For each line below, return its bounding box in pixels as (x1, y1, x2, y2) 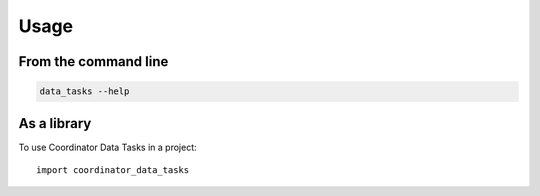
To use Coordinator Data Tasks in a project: (18, 141, 197, 153)
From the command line (18, 53, 169, 70)
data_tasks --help (39, 86, 130, 97)
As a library (18, 115, 92, 132)
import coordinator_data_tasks (36, 165, 190, 176)
